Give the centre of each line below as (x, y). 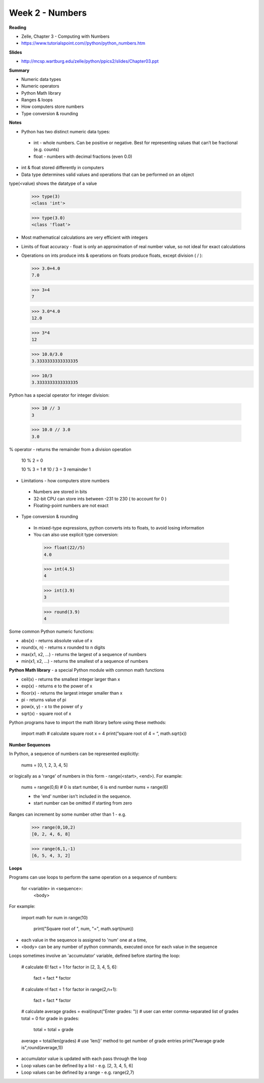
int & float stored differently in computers (63, 168)
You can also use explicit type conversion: (76, 535)
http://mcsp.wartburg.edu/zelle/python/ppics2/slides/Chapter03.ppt (90, 61)
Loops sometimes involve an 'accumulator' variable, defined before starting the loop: (95, 956)
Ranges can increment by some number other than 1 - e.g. (68, 814)
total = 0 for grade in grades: (50, 1018)
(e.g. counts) (46, 150)
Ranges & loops (37, 100)
